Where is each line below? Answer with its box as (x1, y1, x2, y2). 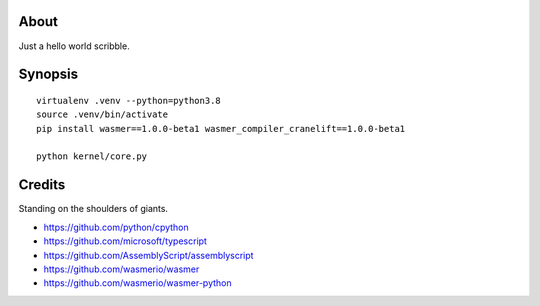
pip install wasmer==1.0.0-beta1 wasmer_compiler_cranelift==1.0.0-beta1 (36, 123, 406, 134)
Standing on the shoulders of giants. (18, 203, 169, 215)
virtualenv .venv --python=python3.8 (36, 95, 222, 106)
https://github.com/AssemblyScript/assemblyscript (43, 249, 254, 261)
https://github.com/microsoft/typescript (43, 235, 207, 247)
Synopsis (18, 66, 79, 83)
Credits (18, 176, 66, 194)
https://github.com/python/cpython (43, 221, 189, 233)
